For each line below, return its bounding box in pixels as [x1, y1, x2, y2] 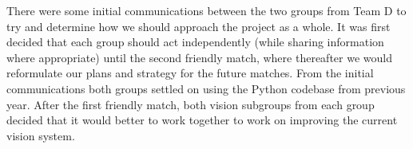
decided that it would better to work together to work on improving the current [6, 112, 398, 128]
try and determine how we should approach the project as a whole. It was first [6, 18, 391, 34]
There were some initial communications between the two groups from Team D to [6, 2, 407, 18]
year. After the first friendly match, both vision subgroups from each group [6, 96, 375, 112]
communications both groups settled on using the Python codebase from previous [6, 80, 406, 96]
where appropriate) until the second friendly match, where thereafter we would [6, 49, 392, 65]
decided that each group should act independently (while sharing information [6, 33, 384, 50]
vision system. [6, 127, 75, 143]
